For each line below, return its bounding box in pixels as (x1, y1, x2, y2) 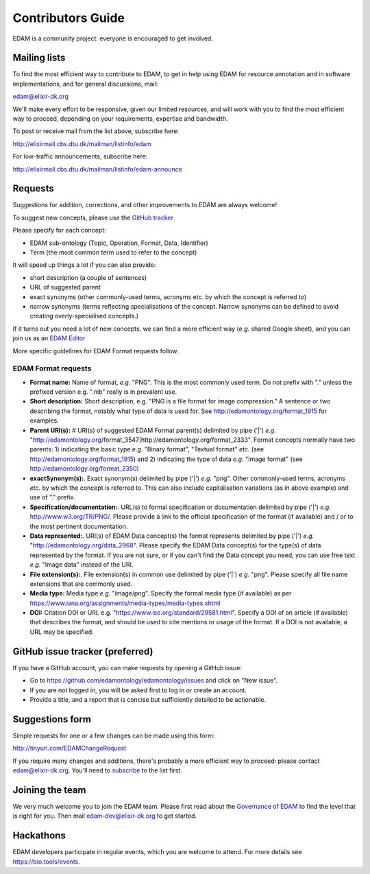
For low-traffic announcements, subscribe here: (12, 152, 148, 161)
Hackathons (12, 830, 66, 842)
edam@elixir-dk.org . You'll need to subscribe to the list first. (12, 766, 183, 775)
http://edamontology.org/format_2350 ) (29, 464, 140, 473)
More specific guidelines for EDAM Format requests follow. (12, 346, 179, 355)
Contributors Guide (12, 10, 125, 25)
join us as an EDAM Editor (12, 334, 86, 342)
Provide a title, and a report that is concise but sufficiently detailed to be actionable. (29, 695, 267, 703)
